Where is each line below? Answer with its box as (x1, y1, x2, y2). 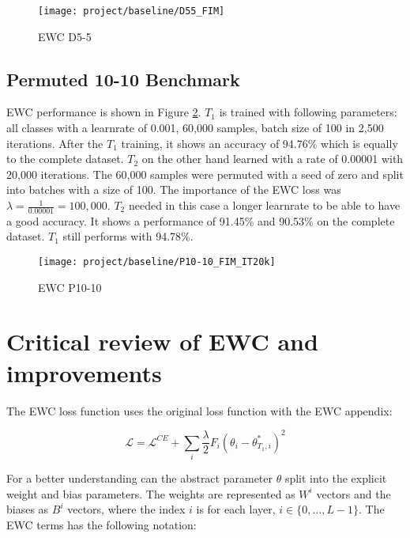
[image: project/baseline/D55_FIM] (38, 6, 225, 17)
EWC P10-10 (38, 278, 102, 295)
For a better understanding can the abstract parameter (6, 470, 273, 487)
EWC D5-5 (38, 28, 92, 44)
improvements (6, 356, 162, 388)
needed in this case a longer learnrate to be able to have (128, 197, 401, 214)
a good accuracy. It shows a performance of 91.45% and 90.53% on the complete (6, 212, 395, 229)
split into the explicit (284, 470, 387, 487)
